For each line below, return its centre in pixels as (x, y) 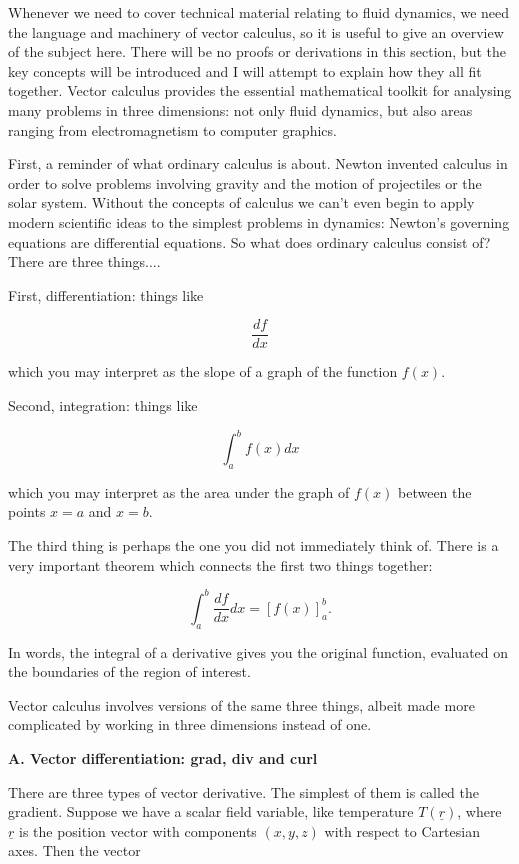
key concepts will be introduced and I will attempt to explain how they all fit (245, 70)
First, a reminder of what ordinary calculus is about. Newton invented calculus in (258, 163)
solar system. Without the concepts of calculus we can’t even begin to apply (241, 202)
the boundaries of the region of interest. (129, 671)
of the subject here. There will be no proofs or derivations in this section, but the (257, 51)
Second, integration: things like (103, 404)
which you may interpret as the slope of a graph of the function (203, 371)
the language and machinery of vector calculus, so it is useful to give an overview (256, 31)
